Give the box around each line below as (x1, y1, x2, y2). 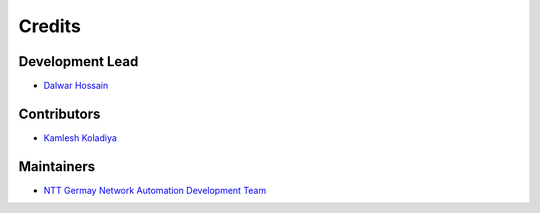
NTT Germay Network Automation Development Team (43, 184, 267, 196)
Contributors (18, 105, 101, 122)
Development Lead (18, 53, 139, 70)
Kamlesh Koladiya (43, 131, 117, 144)
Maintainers (18, 158, 96, 175)
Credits (18, 15, 82, 37)
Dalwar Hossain (43, 80, 109, 92)
